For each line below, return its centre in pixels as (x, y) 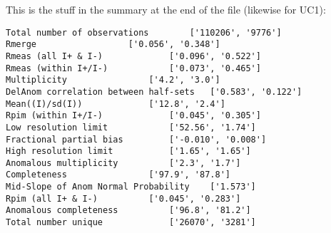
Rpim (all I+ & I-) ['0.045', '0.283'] (123, 198)
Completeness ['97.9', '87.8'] (118, 175)
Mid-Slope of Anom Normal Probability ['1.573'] (131, 187)
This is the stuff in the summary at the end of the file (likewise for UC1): (166, 9)
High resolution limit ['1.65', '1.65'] (128, 151)
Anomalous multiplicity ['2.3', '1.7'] (123, 163)
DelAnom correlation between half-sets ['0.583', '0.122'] (154, 92)
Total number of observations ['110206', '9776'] (144, 32)
